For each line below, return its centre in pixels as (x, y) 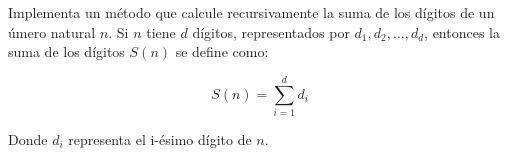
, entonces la (462, 31)
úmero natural (52, 31)
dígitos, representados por (271, 31)
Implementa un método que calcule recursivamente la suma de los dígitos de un (251, 12)
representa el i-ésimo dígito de (160, 138)
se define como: (222, 51)
